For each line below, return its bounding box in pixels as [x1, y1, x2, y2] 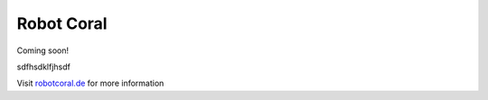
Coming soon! [16, 45, 70, 56]
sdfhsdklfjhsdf [16, 61, 71, 72]
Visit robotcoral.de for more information [16, 77, 164, 89]
